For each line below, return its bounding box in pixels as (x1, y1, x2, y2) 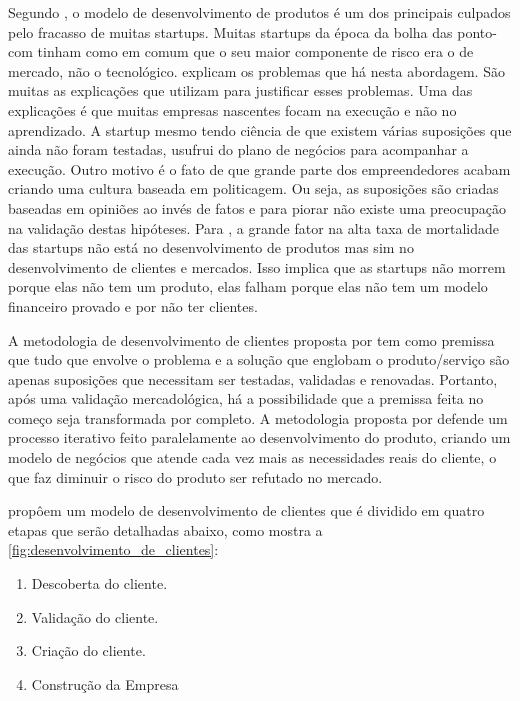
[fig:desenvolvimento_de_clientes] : (8, 539, 219, 560)
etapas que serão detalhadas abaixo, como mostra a (8, 519, 323, 540)
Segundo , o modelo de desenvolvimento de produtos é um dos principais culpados (8, 2, 511, 22)
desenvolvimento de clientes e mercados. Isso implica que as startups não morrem (8, 256, 506, 277)
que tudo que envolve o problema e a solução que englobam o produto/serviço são (8, 349, 510, 370)
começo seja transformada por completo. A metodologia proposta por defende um (8, 407, 508, 428)
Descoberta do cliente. (31, 573, 168, 594)
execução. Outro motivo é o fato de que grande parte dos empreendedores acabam (8, 158, 511, 179)
